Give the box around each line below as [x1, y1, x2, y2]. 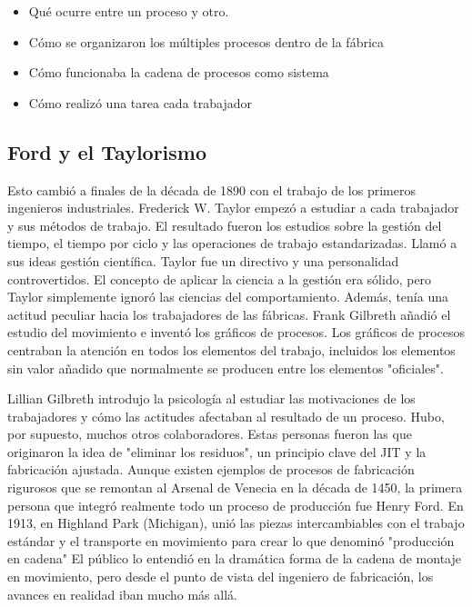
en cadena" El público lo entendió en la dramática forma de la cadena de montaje [7, 549, 461, 568]
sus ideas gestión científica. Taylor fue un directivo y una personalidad [7, 251, 399, 270]
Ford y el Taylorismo [7, 137, 207, 165]
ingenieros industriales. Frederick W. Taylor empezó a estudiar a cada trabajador [7, 198, 459, 217]
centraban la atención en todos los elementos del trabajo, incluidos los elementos [7, 340, 456, 359]
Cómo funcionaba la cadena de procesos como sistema [28, 63, 329, 82]
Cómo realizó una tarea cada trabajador [28, 93, 252, 112]
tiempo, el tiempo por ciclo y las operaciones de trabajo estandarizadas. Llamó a [7, 234, 457, 253]
